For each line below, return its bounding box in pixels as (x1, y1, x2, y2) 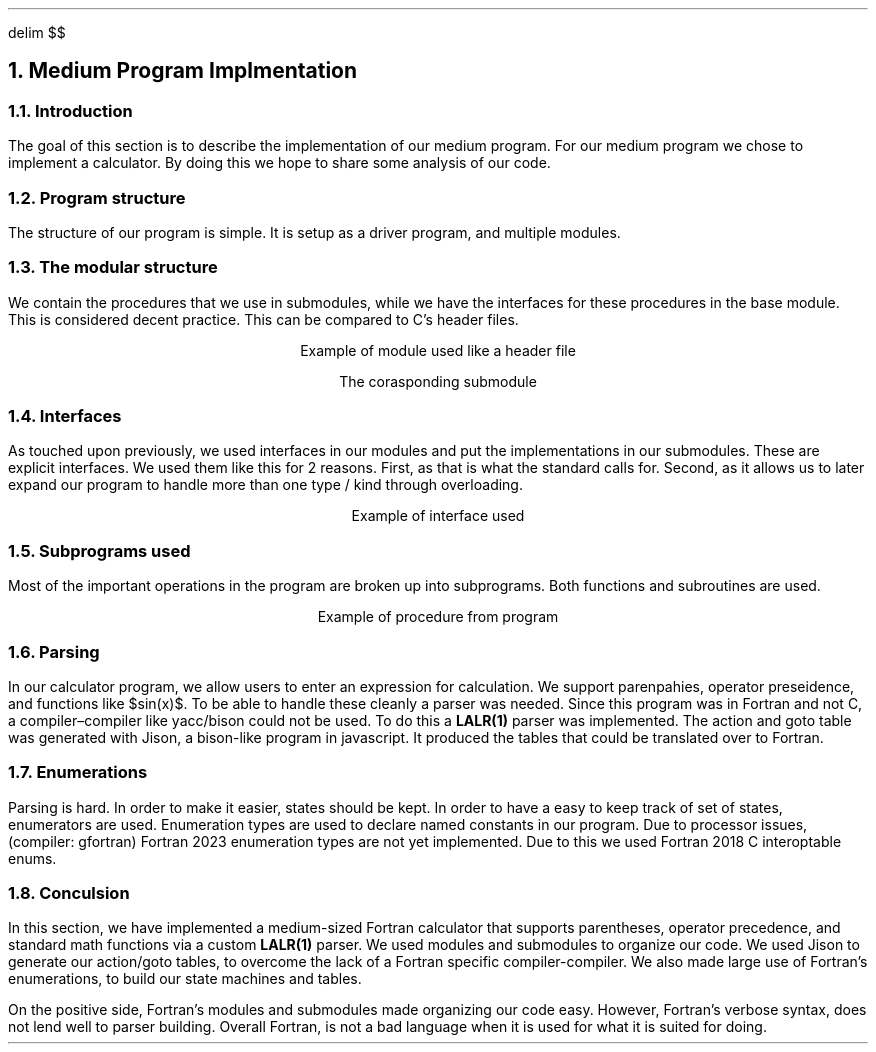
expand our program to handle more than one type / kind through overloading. (8, 476, 523, 494)
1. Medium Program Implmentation (8, 58, 358, 84)
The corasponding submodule (339, 372, 537, 390)
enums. (8, 849, 57, 867)
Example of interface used (351, 507, 525, 525)
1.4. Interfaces (8, 406, 122, 427)
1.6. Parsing (8, 641, 100, 662)
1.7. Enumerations (8, 762, 148, 783)
